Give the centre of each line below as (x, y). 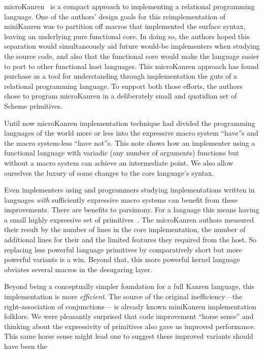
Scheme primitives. (33, 105)
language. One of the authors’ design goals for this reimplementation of (115, 16)
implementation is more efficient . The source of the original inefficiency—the (123, 296)
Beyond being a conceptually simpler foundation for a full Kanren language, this (129, 286)
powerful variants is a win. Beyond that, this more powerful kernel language (122, 259)
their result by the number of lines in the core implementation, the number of (125, 229)
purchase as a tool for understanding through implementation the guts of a (121, 76)
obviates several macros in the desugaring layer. (78, 269)
